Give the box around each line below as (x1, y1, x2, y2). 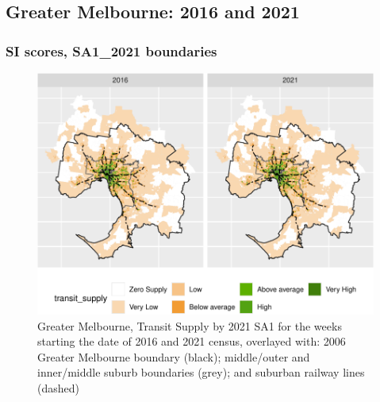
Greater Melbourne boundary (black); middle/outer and (37, 348, 310, 365)
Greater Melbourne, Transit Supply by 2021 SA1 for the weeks (37, 317, 342, 334)
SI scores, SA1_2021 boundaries (6, 41, 217, 60)
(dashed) (37, 380, 79, 396)
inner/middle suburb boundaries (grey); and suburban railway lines (37, 364, 365, 381)
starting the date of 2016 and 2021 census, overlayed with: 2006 (37, 333, 346, 350)
